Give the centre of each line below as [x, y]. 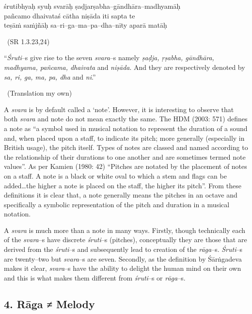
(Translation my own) [39, 93]
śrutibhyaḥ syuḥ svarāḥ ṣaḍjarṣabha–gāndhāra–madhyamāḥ [92, 6]
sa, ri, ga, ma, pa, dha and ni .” [50, 76]
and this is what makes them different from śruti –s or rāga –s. [95, 277]
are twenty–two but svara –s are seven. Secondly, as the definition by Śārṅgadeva [123, 258]
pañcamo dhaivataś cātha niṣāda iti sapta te [70, 15]
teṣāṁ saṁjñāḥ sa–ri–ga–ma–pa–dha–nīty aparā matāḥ [86, 25]
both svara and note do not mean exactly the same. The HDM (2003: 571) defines [126, 119]
